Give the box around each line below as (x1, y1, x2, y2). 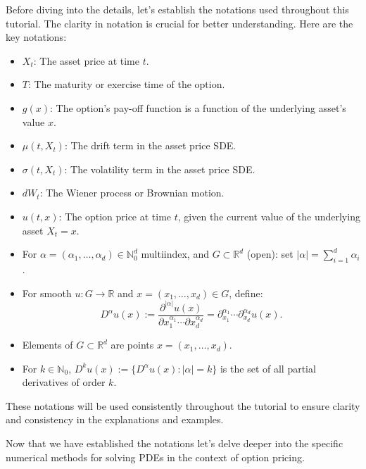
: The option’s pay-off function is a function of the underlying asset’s (49, 100, 346, 115)
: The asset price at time (33, 53, 139, 68)
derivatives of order (22, 375, 106, 389)
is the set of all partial (220, 361, 316, 375)
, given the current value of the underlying (177, 208, 360, 223)
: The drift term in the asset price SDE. (64, 138, 236, 153)
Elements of (22, 337, 73, 352)
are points (111, 337, 154, 352)
